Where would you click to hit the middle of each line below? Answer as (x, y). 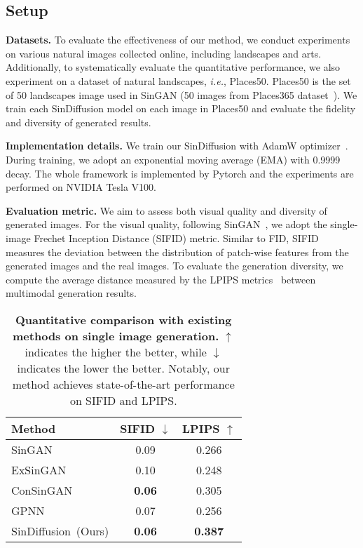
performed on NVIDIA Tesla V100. (81, 187)
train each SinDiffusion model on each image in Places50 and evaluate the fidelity (181, 108)
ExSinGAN (39, 469)
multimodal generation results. (71, 293)
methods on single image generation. (116, 335)
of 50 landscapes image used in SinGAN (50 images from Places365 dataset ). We (181, 94)
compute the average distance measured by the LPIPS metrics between (161, 279)
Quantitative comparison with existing (123, 319)
